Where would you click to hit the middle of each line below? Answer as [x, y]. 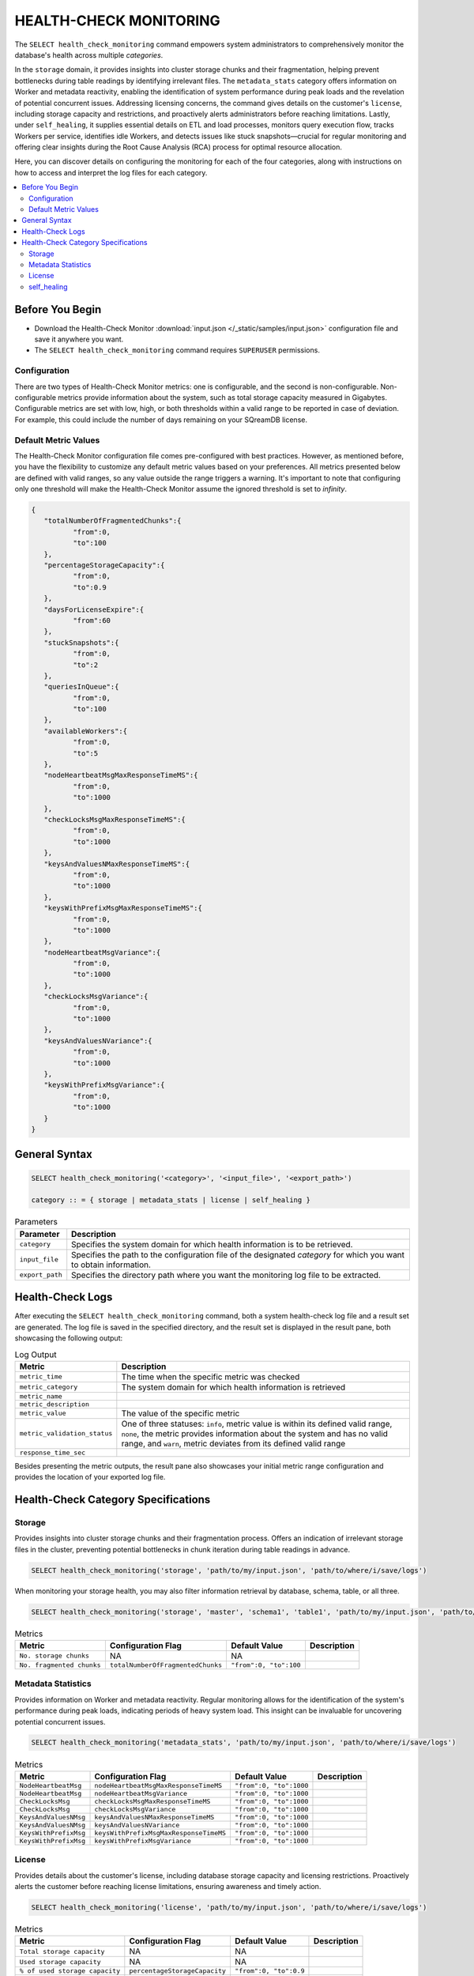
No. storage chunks [55, 1656]
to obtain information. [111, 1265]
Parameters [36, 1222]
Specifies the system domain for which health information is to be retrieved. [212, 1244]
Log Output [36, 1354]
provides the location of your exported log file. [90, 1477]
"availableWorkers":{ [86, 731]
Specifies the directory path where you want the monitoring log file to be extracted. [226, 1275]
